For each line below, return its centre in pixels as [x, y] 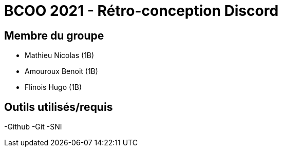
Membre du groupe [54, 35]
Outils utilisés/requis [59, 107]
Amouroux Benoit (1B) [61, 71]
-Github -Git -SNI [33, 127]
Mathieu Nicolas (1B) [60, 55]
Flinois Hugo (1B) [53, 87]
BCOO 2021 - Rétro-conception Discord [142, 11]
